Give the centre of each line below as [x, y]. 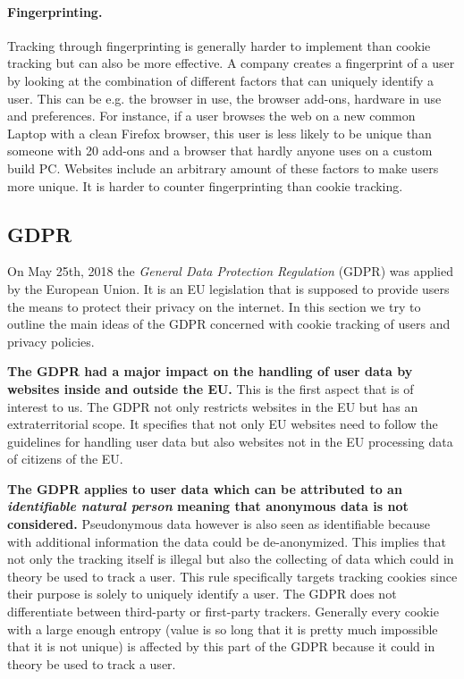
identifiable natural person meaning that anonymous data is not [208, 506]
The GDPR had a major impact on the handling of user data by [210, 371]
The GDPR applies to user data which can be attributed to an [205, 488]
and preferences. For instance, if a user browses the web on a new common [211, 116]
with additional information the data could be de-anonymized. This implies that [227, 541]
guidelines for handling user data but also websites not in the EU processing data [230, 441]
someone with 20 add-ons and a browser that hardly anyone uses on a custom [220, 151]
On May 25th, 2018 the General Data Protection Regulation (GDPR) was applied [230, 271]
